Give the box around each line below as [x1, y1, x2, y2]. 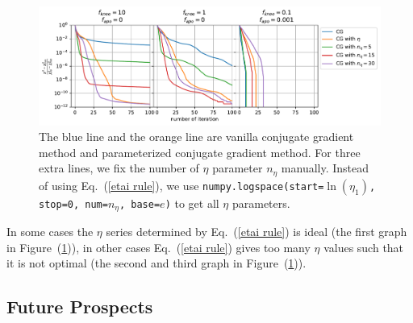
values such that [323, 238, 404, 255]
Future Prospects [6, 294, 153, 319]
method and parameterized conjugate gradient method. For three [39, 143, 361, 160]
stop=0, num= [39, 198, 108, 210]
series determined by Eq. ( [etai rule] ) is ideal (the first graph [106, 223, 407, 240]
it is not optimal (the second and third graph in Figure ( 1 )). [6, 255, 307, 271]
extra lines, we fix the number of [39, 159, 199, 176]
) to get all [165, 194, 219, 211]
